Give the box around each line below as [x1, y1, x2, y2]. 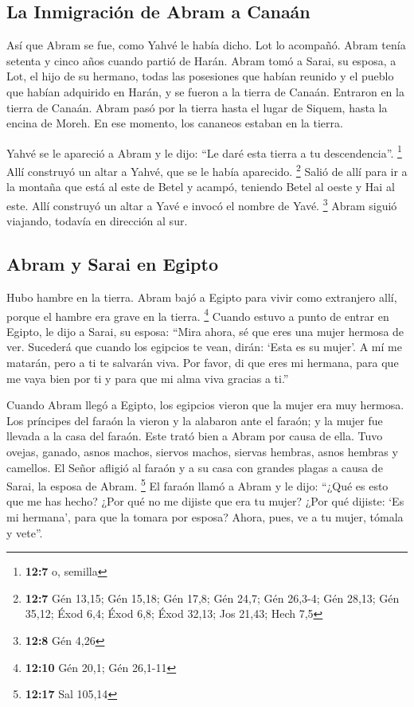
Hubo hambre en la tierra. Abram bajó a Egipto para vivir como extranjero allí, [6, 288, 397, 305]
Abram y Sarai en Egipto [6, 252, 218, 276]
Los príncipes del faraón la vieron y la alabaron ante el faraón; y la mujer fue [6, 412, 383, 428]
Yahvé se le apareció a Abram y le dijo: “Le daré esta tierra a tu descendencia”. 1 [6, 142, 402, 161]
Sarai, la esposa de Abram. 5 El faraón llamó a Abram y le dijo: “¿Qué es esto [6, 475, 389, 494]
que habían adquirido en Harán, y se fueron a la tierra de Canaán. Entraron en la [6, 83, 404, 100]
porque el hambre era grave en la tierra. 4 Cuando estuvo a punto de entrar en [6, 305, 389, 324]
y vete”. [6, 524, 43, 541]
